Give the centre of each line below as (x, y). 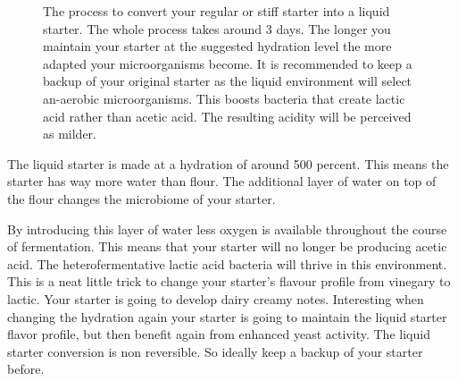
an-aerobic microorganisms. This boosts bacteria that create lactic (224, 98)
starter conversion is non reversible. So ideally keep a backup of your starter (215, 351)
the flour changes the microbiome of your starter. (142, 198)
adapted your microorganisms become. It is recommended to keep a (228, 63)
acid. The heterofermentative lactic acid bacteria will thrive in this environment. (227, 263)
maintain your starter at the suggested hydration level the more (217, 46)
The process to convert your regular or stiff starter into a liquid (217, 11)
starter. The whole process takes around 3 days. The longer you (217, 28)
